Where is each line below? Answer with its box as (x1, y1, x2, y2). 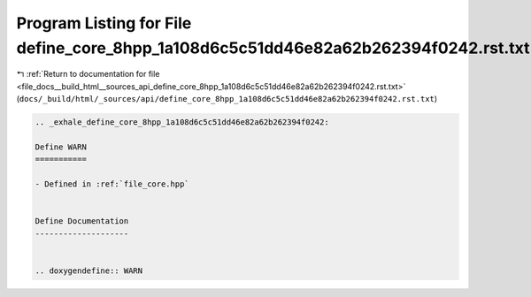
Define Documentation (35, 217, 129, 226)
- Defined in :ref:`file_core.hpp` (35, 179, 189, 189)
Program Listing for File (16, 13, 192, 33)
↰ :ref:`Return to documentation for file (16, 69, 160, 80)
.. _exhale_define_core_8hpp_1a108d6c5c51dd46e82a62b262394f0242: (35, 118, 329, 127)
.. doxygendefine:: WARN (35, 265, 143, 276)
